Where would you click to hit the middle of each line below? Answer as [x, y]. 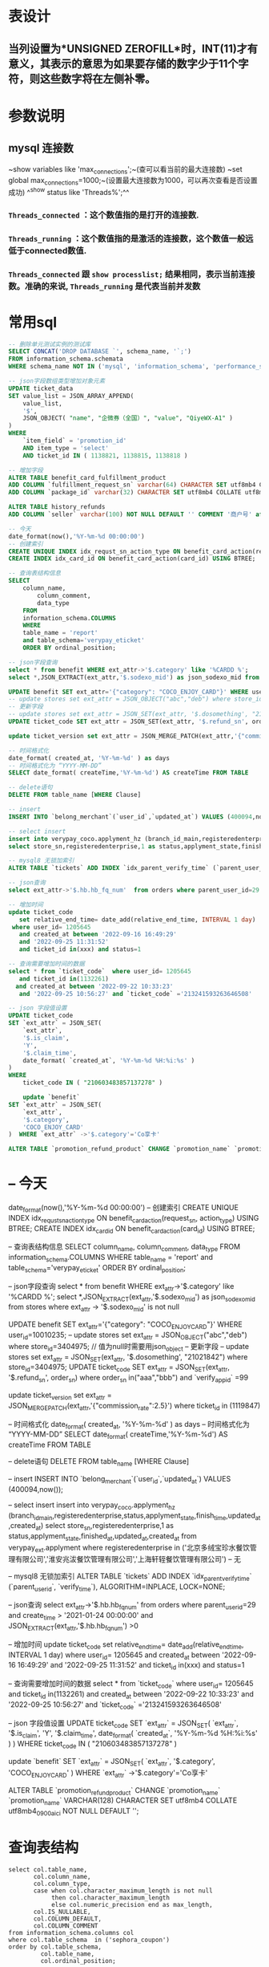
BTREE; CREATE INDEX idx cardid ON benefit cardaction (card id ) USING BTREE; [132, 1229]
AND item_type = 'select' [66, 448]
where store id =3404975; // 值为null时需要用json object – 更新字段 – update [129, 1347]
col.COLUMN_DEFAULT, [68, 1919]
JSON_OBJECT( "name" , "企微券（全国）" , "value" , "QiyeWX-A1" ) [128, 418]
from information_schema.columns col [71, 1932]
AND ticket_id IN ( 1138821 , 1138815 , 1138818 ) [105, 455]
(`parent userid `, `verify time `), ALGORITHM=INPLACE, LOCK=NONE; [117, 1587]
